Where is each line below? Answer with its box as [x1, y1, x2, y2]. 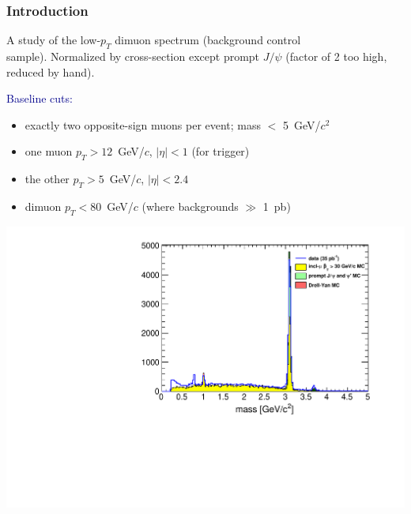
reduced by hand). [6, 63, 95, 80]
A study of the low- [6, 32, 101, 48]
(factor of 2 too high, [285, 48, 387, 65]
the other [25, 171, 70, 187]
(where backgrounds [141, 197, 239, 214]
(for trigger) [191, 143, 250, 159]
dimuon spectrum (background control [115, 32, 301, 48]
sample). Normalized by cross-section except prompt [6, 48, 260, 65]
